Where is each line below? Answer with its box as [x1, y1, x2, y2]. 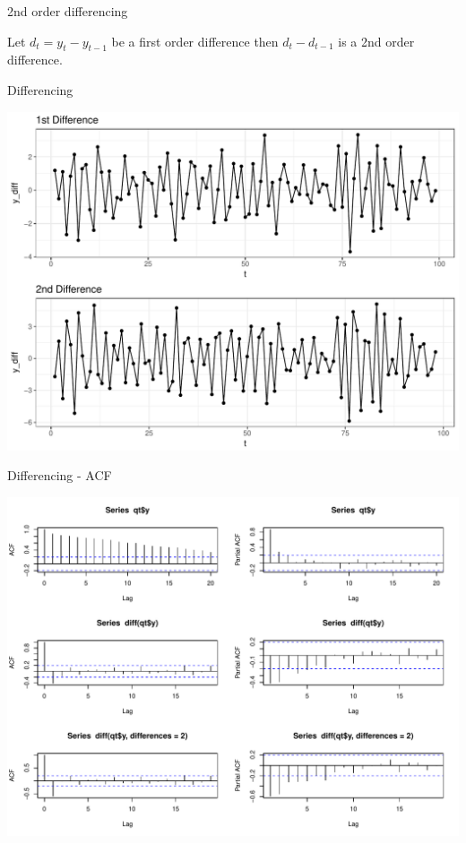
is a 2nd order [338, 31, 415, 50]
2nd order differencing [7, 2, 128, 20]
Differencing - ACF [7, 466, 112, 485]
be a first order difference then [111, 31, 279, 50]
